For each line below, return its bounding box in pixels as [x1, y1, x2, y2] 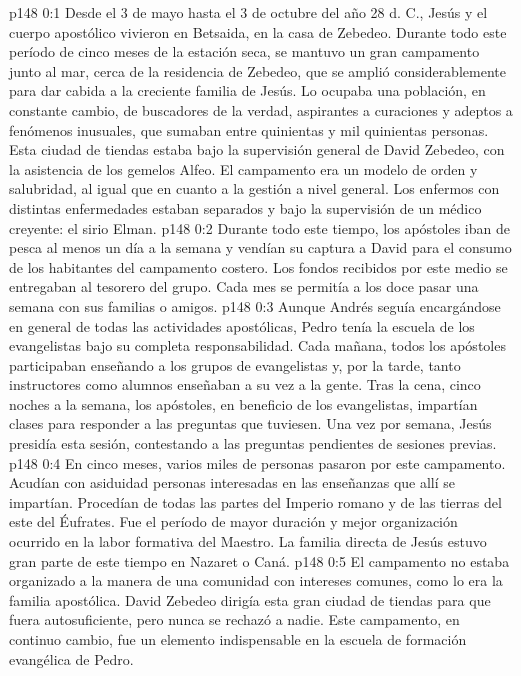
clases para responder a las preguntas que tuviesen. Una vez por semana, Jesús [9, 413, 492, 434]
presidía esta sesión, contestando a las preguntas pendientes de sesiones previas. [9, 433, 497, 454]
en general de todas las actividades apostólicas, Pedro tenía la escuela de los [9, 315, 475, 336]
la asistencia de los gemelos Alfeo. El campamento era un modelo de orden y [9, 158, 478, 179]
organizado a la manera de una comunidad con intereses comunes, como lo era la [9, 570, 503, 591]
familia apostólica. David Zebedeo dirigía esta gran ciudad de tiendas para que [9, 589, 491, 610]
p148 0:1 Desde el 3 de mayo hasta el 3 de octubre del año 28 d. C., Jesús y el [9, 2, 488, 22]
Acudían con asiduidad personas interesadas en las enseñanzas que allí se [9, 472, 456, 493]
